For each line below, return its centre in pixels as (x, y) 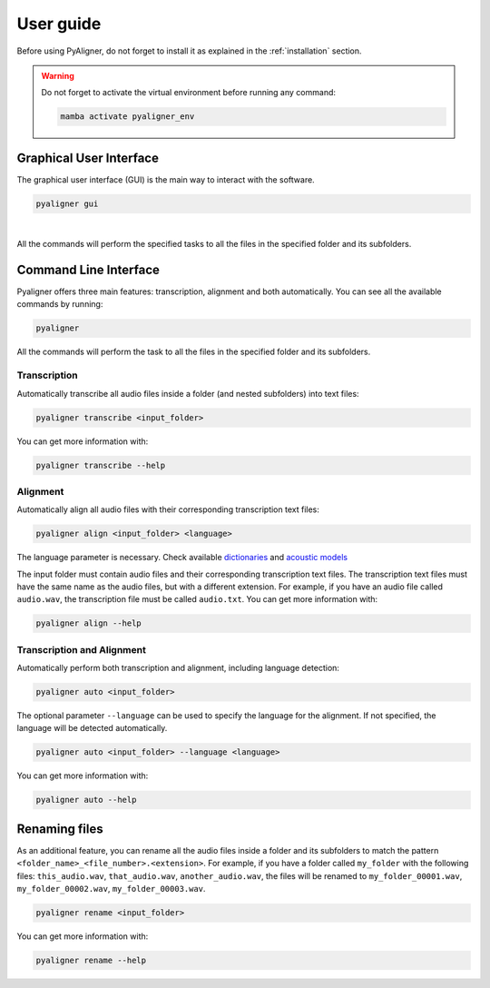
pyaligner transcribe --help (101, 465)
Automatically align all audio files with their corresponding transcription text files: (168, 509)
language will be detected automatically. (92, 728)
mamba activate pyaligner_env (127, 117)
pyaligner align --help (89, 623)
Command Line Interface (88, 269)
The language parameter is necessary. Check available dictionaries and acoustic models (182, 558)
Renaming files (60, 829)
